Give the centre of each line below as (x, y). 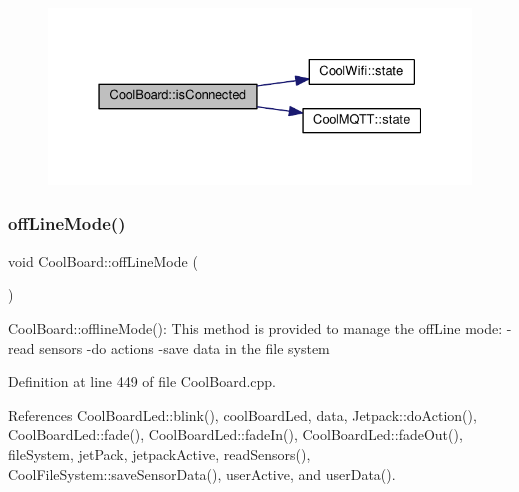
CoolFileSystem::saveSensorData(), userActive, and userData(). (202, 473)
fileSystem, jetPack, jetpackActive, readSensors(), (159, 453)
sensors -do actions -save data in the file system (184, 347)
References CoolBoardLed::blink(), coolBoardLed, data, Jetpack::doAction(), (242, 414)
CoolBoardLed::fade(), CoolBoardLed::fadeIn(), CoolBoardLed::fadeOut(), (235, 434)
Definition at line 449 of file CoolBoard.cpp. (142, 381)
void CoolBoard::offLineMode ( (103, 260)
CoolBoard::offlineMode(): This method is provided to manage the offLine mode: (255, 327)
